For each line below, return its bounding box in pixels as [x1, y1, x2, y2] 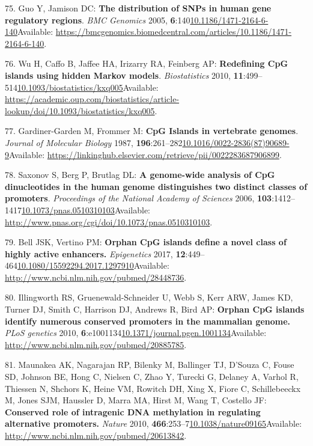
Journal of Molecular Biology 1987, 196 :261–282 [5, 136, 183, 148]
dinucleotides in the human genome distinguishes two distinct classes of [5, 180, 308, 192]
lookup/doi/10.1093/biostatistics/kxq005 [5, 104, 155, 117]
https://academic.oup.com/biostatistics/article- [5, 93, 180, 105]
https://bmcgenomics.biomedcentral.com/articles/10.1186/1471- [55, 25, 292, 38]
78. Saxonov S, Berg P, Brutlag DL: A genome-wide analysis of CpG [5, 168, 275, 181]
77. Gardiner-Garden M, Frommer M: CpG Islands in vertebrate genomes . [5, 124, 299, 137]
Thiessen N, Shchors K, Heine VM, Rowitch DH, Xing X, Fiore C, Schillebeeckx [5, 382, 301, 394]
